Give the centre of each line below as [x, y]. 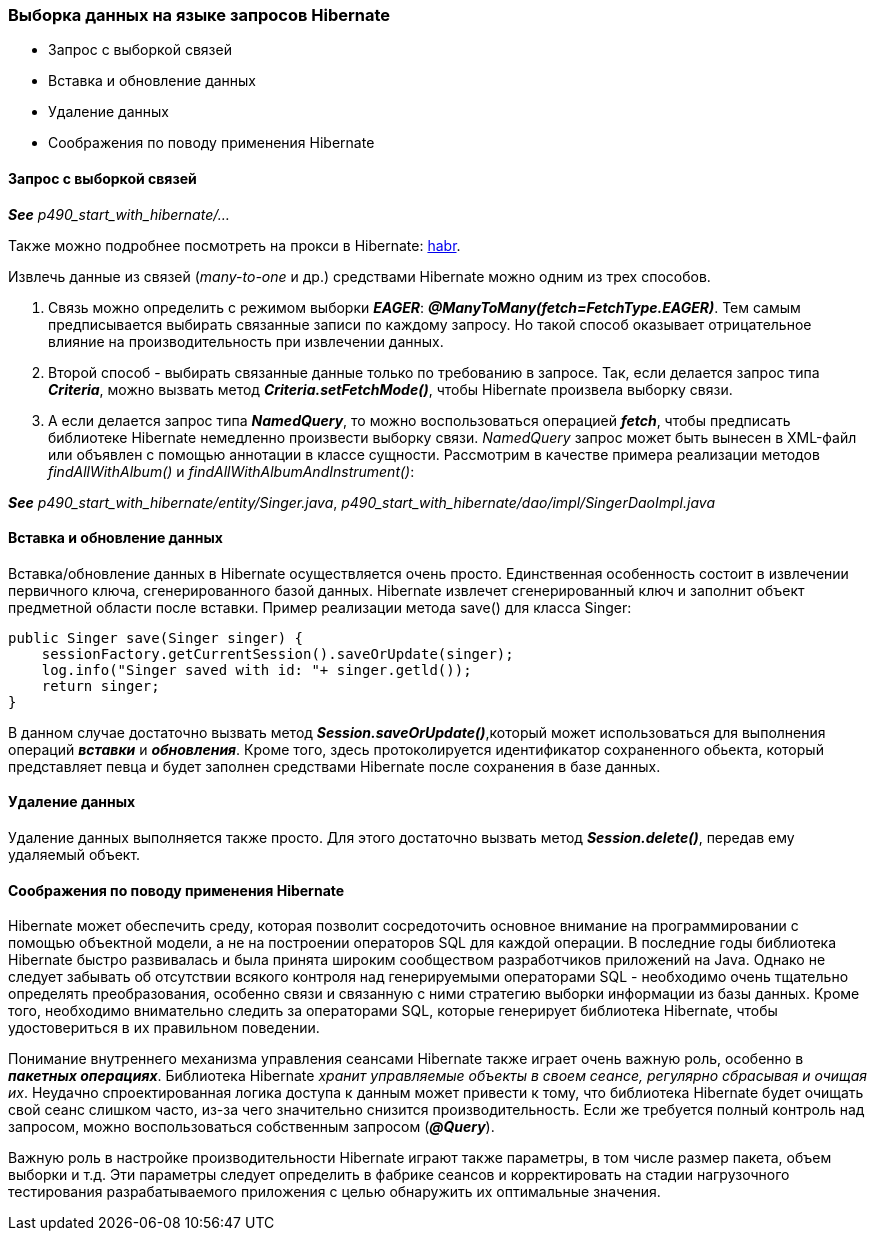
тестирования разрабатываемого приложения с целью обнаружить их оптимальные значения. [334, 1192]
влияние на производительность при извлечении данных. [246, 341]
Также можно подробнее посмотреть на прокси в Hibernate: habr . [234, 245]
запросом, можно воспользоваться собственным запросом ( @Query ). [251, 1127]
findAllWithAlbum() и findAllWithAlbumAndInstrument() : [231, 471]
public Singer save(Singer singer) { [156, 637]
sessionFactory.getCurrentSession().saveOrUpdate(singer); [277, 653]
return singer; [100, 685]
